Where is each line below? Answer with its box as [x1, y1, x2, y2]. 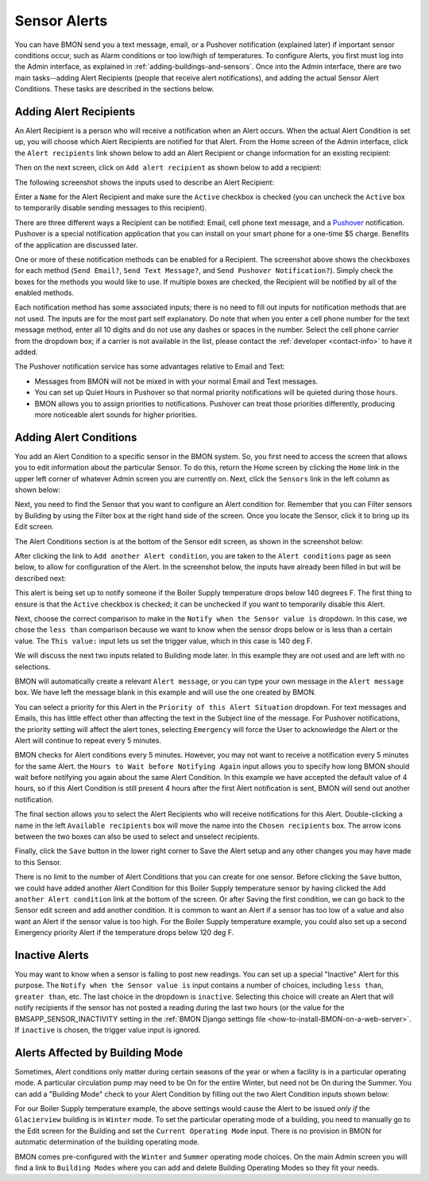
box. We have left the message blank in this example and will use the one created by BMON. [14, 688, 317, 697]
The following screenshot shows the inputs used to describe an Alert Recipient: [14, 177, 274, 187]
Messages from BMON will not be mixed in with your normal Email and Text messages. [34, 376, 319, 386]
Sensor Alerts [14, 12, 108, 29]
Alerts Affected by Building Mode [14, 1046, 184, 1059]
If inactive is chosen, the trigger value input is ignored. [14, 1025, 201, 1035]
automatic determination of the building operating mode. [14, 1137, 200, 1147]
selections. [14, 661, 51, 672]
